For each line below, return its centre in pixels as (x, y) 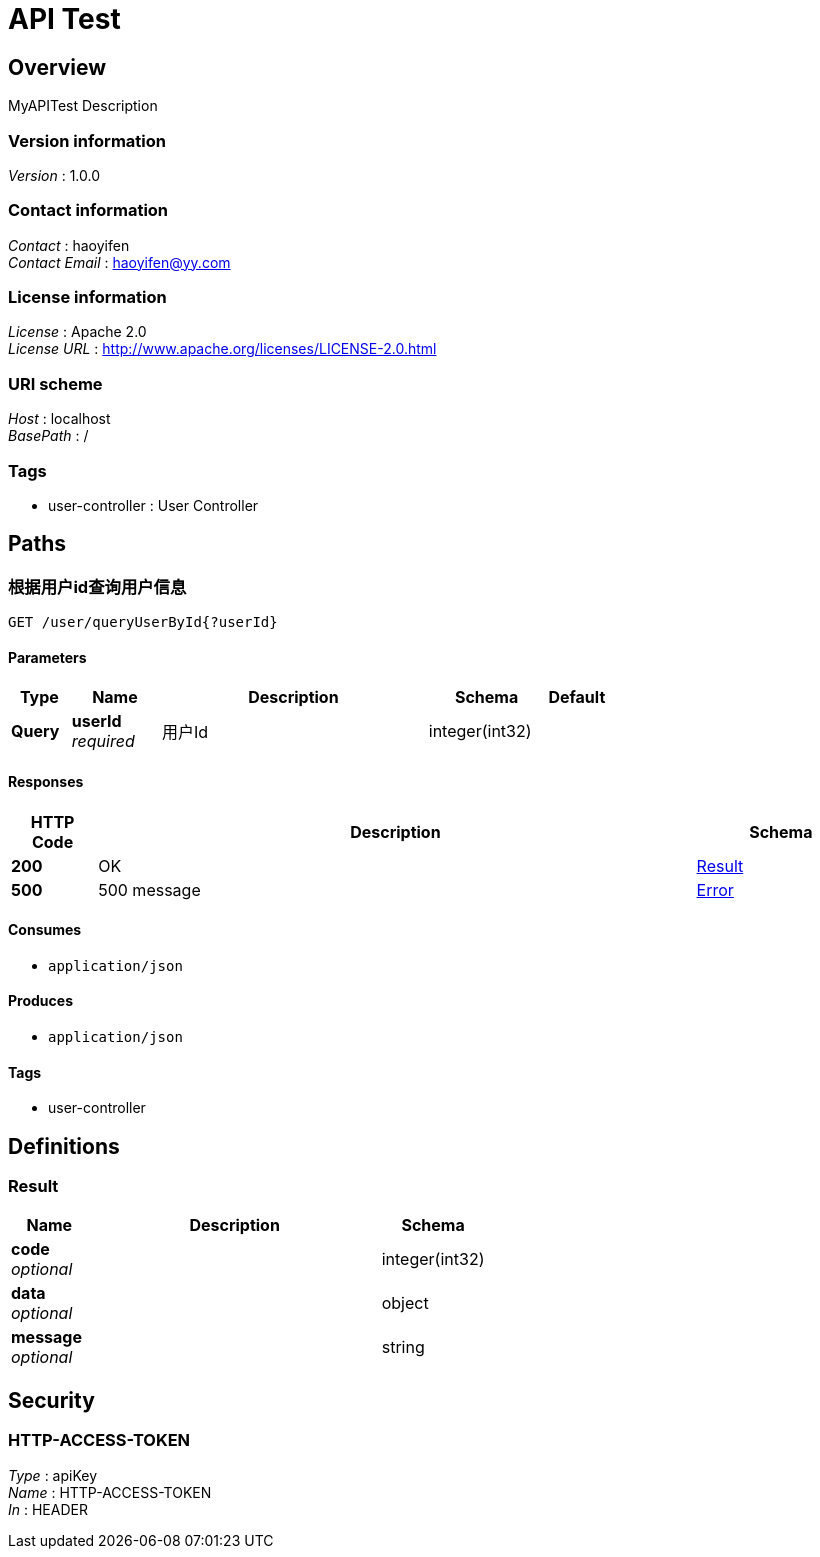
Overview (57, 67)
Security (51, 1400)
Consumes (45, 930)
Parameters (47, 657)
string (403, 1347)
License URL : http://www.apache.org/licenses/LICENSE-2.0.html (222, 349)
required (103, 741)
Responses (46, 781)
